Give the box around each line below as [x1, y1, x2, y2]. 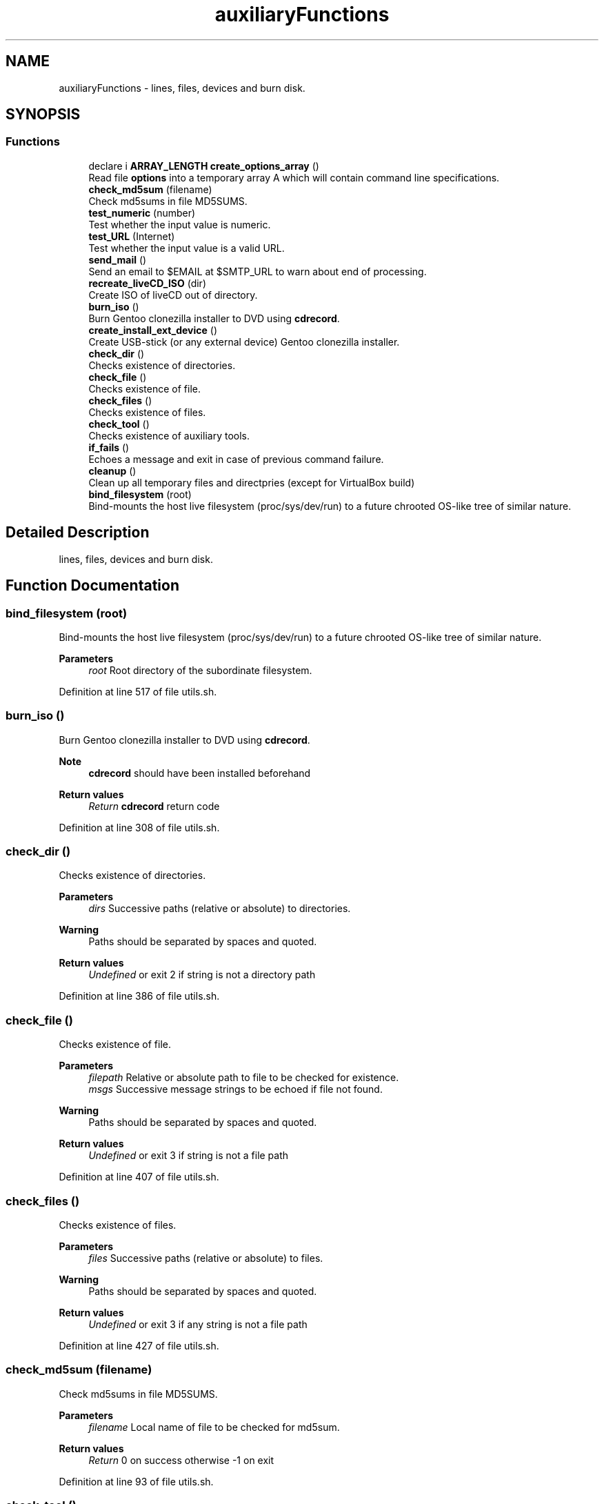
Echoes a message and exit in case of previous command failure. [88, 453, 384, 465]
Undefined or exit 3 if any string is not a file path [88, 1318, 308, 1330]
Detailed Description [6, 524, 150, 542]
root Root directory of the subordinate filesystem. [88, 664, 312, 676]
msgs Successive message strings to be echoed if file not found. [88, 1083, 383, 1096]
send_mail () [88, 253, 147, 266]
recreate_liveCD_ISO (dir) [88, 277, 206, 289]
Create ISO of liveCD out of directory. [88, 288, 258, 301]
